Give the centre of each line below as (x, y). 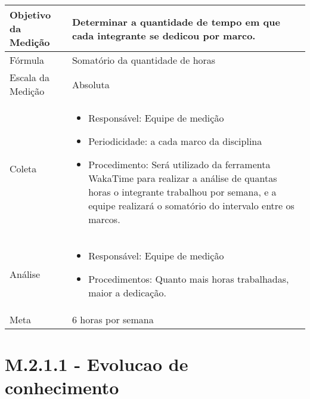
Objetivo (30, 15)
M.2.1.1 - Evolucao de (97, 364)
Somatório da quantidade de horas (144, 60)
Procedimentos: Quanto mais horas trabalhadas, (189, 279)
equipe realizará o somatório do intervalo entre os (191, 205)
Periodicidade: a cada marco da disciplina (175, 141)
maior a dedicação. (127, 293)
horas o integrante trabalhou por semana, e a (182, 192)
